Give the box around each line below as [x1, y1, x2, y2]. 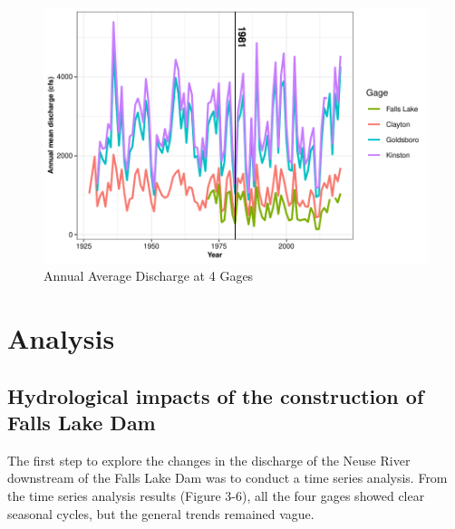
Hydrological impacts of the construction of [7, 381, 424, 409]
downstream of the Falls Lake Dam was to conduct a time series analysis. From [7, 468, 448, 487]
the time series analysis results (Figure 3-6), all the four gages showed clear [7, 486, 425, 505]
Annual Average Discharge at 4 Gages [44, 266, 254, 285]
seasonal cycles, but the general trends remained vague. [7, 504, 315, 523]
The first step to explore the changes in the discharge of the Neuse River [7, 450, 411, 469]
